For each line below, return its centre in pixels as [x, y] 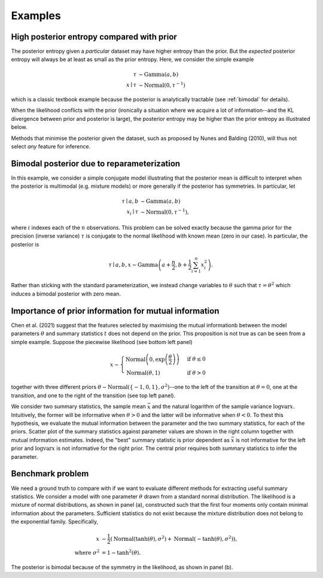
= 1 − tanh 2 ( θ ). [121, 552]
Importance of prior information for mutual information [115, 311]
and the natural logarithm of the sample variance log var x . [223, 406]
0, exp [157, 359]
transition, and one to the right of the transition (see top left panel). [93, 396]
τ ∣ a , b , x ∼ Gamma [133, 264]
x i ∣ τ [132, 212]
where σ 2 [87, 552]
